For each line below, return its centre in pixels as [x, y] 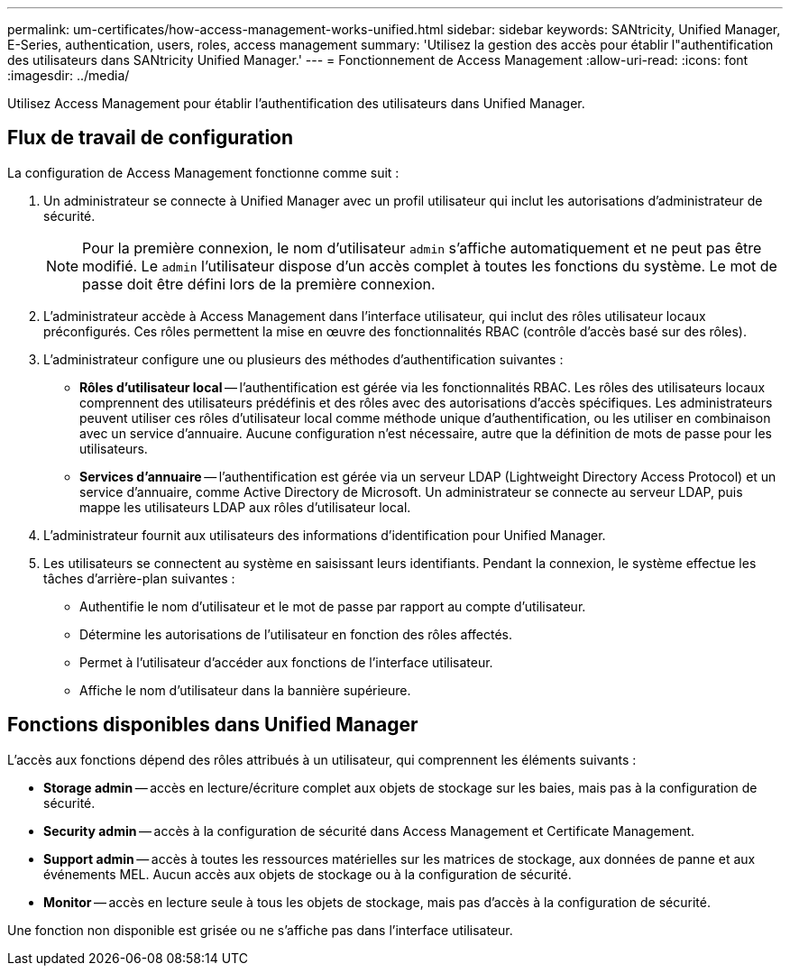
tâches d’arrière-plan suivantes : [139, 578]
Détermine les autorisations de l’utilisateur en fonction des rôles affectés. [296, 634]
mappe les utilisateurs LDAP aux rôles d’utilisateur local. [245, 507]
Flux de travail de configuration [151, 138]
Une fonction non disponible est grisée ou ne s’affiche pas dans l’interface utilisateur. [260, 930]
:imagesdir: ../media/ [69, 75]
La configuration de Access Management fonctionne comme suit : [203, 172]
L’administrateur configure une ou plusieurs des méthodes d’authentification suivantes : [303, 359]
